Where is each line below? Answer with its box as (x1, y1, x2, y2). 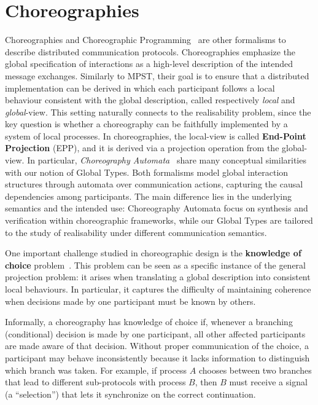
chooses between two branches (198, 363, 312, 376)
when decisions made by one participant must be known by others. (5, 294, 256, 307)
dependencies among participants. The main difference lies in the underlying (5, 189, 292, 202)
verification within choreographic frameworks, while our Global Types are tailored (5, 214, 313, 227)
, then (195, 376, 217, 388)
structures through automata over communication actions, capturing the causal (5, 178, 303, 191)
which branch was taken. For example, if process (5, 363, 187, 376)
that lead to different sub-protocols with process (5, 376, 186, 388)
